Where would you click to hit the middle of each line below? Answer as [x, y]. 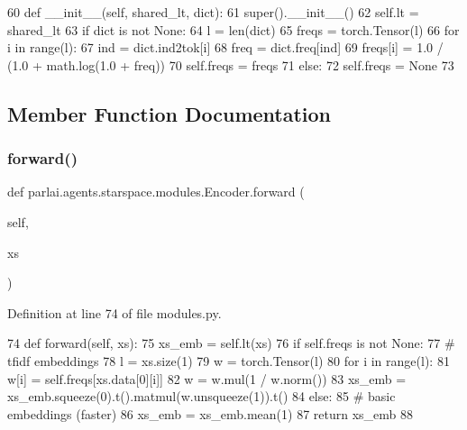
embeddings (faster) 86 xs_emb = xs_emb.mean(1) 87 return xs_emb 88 [211, 413]
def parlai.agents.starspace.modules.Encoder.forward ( [156, 192]
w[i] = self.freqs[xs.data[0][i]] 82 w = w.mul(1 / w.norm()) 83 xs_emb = [207, 378]
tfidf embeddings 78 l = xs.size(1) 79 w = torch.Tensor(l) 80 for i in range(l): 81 [229, 360]
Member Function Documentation [169, 113]
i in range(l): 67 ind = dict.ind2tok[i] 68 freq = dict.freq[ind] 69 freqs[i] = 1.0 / [225, 47]
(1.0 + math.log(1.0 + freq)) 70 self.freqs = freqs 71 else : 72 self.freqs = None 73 [231, 64]
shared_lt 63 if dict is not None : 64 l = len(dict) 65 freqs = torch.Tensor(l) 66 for [233, 29]
